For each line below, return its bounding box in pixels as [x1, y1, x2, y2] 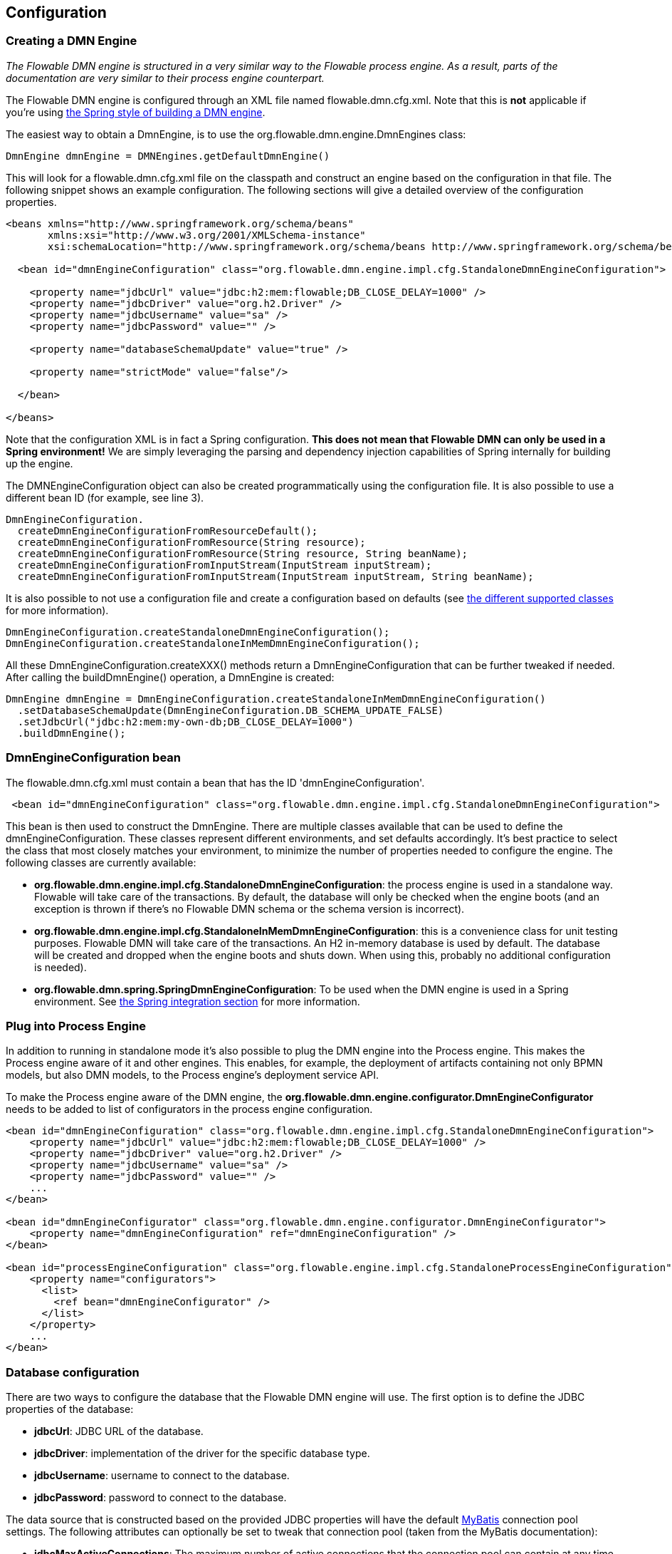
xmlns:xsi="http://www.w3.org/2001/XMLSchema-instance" [48, 229, 366, 241]
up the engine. [6, 457, 73, 470]
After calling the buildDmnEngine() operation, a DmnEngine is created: [6, 670, 335, 683]
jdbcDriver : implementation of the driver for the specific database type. [34, 1447, 370, 1460]
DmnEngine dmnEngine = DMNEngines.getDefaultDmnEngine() [6, 150, 330, 162]
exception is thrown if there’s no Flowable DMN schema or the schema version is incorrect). [34, 902, 465, 915]
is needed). [34, 960, 87, 973]
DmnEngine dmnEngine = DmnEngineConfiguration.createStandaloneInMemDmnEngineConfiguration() [6, 693, 546, 705]
